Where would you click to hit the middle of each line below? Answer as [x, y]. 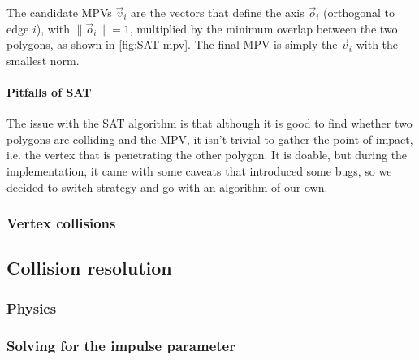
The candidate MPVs [59, 12]
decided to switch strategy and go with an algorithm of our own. [167, 187]
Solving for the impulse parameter [121, 345]
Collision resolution [89, 268]
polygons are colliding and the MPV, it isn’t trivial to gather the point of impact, [210, 139]
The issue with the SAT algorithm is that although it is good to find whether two [209, 123]
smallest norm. [43, 60]
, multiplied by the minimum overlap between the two [263, 28]
